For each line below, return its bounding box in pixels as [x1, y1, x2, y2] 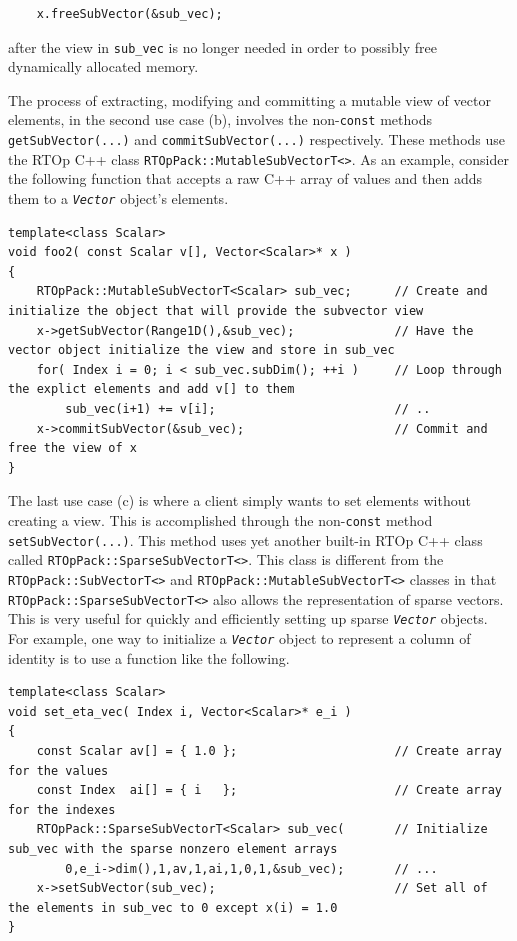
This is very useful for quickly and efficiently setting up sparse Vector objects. [8, 608, 488, 629]
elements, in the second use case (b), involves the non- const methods [8, 109, 432, 130]
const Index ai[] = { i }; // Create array [36, 783, 502, 798]
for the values [8, 763, 109, 778]
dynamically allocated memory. [8, 56, 199, 77]
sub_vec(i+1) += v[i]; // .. [65, 402, 431, 416]
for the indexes [8, 802, 116, 817]
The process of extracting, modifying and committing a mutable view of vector [8, 89, 491, 110]
